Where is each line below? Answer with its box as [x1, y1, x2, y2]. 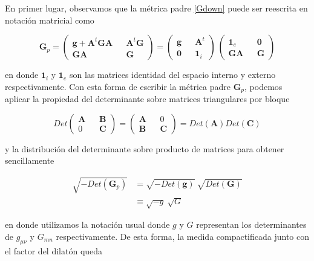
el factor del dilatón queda [5, 244, 103, 257]
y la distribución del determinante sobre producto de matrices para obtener [5, 142, 284, 155]
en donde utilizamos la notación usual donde [5, 218, 170, 231]
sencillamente [5, 154, 54, 167]
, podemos [244, 80, 283, 92]
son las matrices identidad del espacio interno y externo [69, 68, 276, 81]
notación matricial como [5, 13, 94, 26]
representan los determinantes [196, 218, 307, 231]
